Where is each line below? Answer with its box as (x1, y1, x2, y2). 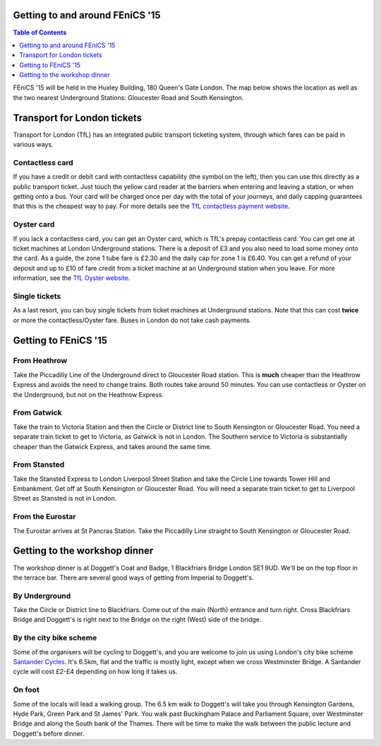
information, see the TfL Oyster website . (13, 274, 131, 282)
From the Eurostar (13, 512, 77, 522)
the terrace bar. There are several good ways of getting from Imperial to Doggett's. (13, 573, 254, 582)
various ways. (13, 140, 54, 149)
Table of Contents (13, 28, 67, 37)
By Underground (13, 591, 71, 601)
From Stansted (13, 460, 65, 470)
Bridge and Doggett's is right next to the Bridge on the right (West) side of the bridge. (13, 616, 262, 624)
